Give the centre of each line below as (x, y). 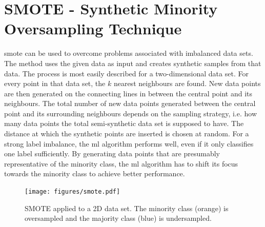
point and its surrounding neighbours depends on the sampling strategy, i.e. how (131, 113)
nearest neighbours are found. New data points (187, 83)
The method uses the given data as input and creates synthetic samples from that (133, 63)
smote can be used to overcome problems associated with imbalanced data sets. (129, 53)
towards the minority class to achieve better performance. (95, 173)
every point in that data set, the (55, 83)
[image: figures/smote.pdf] (73, 192)
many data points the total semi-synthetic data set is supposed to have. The (124, 123)
